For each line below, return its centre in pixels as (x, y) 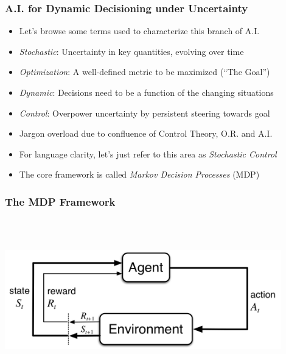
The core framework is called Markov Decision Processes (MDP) (139, 174)
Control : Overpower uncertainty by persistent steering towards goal (145, 113)
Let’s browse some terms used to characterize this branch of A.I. (139, 31)
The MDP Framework (60, 201)
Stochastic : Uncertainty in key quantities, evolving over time (131, 51)
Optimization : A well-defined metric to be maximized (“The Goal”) (145, 72)
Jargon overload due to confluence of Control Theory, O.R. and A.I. (146, 133)
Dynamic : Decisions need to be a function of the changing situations (146, 92)
